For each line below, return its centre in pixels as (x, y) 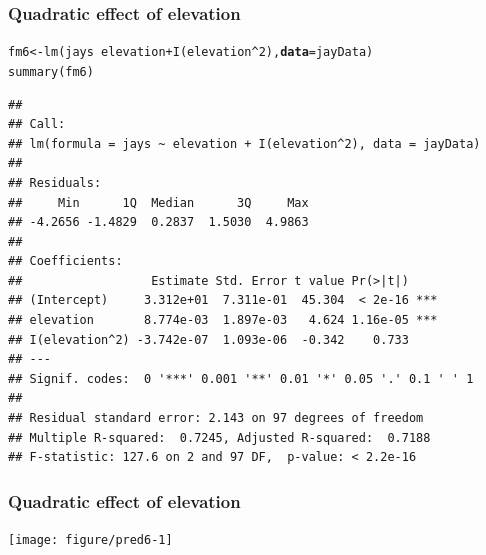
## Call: (37, 124)
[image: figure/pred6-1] (90, 540)
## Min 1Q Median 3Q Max (158, 202)
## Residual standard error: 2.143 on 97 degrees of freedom (216, 418)
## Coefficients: (65, 261)
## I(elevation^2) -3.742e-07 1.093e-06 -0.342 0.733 (208, 339)
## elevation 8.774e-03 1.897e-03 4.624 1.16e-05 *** (223, 320)
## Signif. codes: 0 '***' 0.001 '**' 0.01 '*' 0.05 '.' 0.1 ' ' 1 (241, 378)
